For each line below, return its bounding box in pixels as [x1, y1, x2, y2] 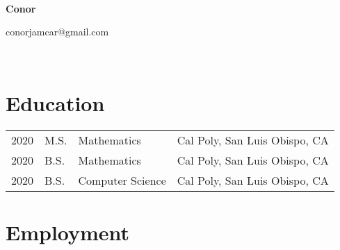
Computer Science [78, 172, 166, 188]
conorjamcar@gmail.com [6, 24, 109, 39]
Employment [6, 217, 130, 246]
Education [6, 88, 105, 117]
